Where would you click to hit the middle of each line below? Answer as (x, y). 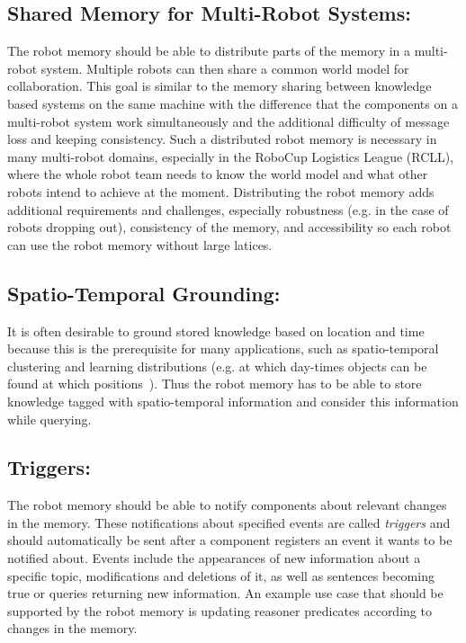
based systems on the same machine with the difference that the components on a (233, 103)
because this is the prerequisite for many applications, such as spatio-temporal (223, 348)
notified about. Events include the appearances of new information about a (214, 558)
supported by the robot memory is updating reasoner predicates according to (220, 610)
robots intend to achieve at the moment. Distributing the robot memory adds (221, 191)
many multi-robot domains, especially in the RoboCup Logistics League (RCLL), (231, 156)
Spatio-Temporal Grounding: (144, 293)
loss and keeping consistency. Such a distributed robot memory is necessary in (222, 139)
